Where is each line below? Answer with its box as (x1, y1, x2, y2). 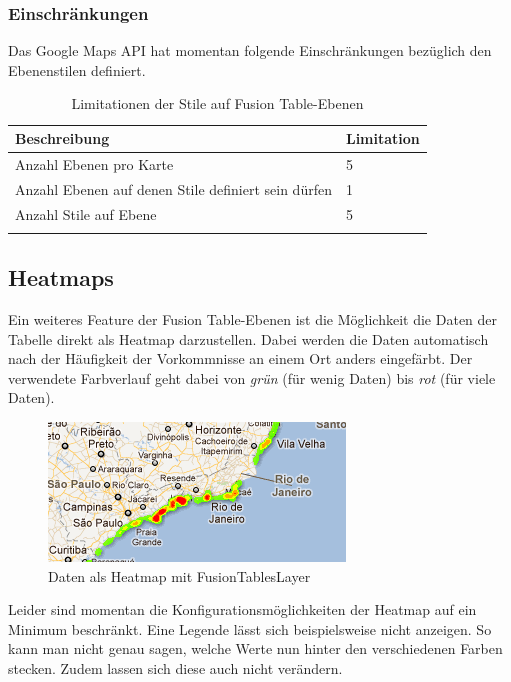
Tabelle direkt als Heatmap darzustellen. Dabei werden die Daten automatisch (8, 328, 489, 349)
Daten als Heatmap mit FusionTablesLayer (48, 565, 311, 586)
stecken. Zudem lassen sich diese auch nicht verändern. (8, 658, 343, 679)
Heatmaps (8, 262, 114, 293)
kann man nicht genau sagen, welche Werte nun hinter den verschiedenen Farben (8, 638, 503, 659)
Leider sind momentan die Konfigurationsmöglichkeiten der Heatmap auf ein (8, 599, 477, 620)
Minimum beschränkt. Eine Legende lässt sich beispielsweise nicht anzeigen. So (8, 618, 492, 639)
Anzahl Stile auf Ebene (15, 203, 157, 224)
